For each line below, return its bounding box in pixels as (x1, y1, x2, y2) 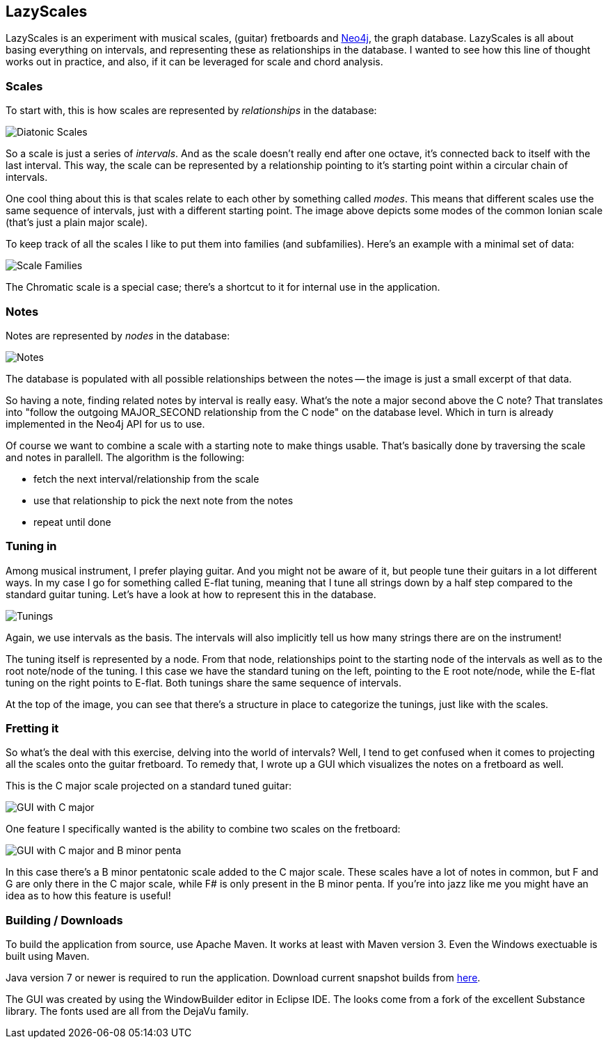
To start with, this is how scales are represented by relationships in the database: (6, 104, 377, 117)
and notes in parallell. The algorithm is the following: (6, 451, 245, 463)
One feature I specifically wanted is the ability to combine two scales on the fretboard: (6, 823, 401, 835)
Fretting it (6, 721, 59, 736)
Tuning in (6, 539, 57, 554)
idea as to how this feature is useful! (6, 890, 171, 902)
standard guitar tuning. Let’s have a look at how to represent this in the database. (6, 588, 376, 600)
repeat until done (33, 515, 111, 528)
